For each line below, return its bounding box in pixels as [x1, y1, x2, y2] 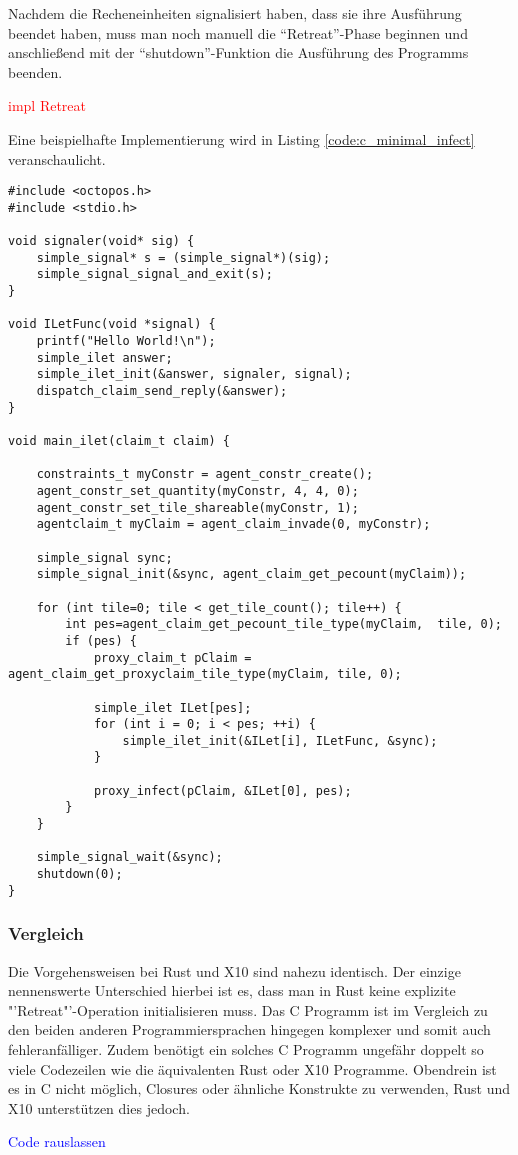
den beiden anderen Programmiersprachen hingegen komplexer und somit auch [8, 1019, 491, 1040]
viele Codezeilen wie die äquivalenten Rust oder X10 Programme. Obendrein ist [8, 1058, 497, 1079]
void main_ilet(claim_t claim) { [8, 434, 230, 448]
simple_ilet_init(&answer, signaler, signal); [36, 367, 352, 382]
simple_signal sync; [36, 550, 173, 565]
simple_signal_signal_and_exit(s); [36, 267, 273, 282]
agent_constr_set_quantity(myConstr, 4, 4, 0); [36, 483, 359, 498]
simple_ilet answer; [36, 350, 173, 365]
